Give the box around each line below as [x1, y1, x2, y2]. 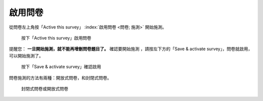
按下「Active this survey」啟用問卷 [21, 35, 92, 41]
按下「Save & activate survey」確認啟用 [21, 64, 101, 70]
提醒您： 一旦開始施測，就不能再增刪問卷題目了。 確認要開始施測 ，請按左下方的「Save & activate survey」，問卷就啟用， [9, 46, 253, 52]
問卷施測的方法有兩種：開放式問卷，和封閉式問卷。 [9, 75, 112, 81]
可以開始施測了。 [9, 53, 43, 58]
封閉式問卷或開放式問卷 [21, 86, 68, 91]
